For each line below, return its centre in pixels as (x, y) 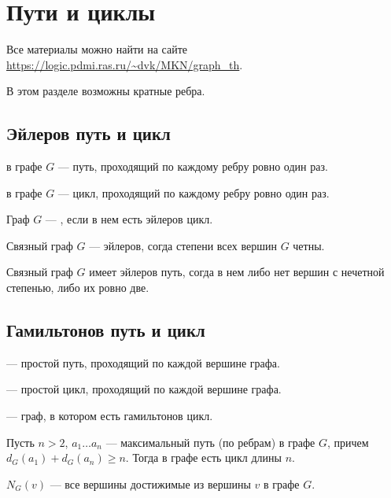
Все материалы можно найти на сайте (97, 49)
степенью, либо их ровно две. (78, 288)
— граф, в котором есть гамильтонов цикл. (110, 416)
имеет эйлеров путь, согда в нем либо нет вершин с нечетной (237, 272)
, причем (348, 442)
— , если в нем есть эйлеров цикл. (129, 219)
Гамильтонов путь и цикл (106, 330)
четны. (309, 245)
